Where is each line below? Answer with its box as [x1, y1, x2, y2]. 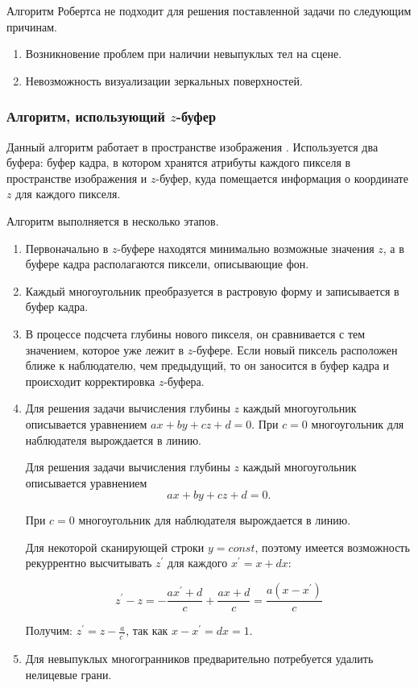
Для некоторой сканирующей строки [25, 538, 205, 555]
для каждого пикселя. [15, 185, 121, 202]
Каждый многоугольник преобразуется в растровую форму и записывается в [25, 282, 399, 299]
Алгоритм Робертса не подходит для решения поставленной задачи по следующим [6, 2, 412, 19]
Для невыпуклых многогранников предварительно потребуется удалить [25, 650, 374, 667]
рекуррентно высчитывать [25, 554, 152, 571]
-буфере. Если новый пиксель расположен [192, 341, 398, 358]
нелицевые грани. [25, 665, 112, 682]
